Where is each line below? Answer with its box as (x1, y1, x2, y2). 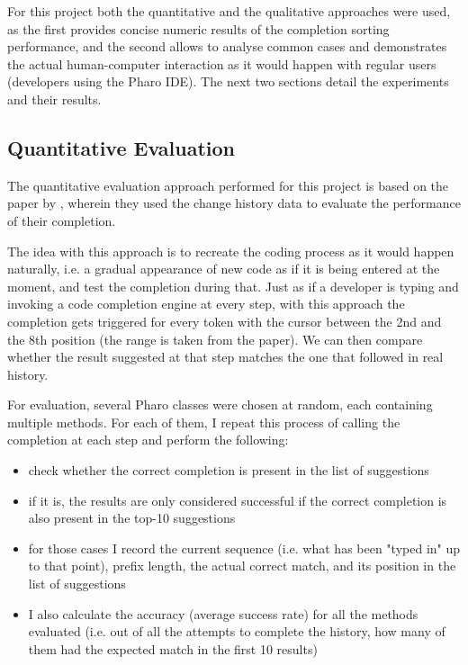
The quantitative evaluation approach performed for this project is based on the (7, 175, 449, 194)
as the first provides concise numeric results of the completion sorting (7, 19, 390, 38)
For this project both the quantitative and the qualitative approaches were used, (7, 2, 451, 20)
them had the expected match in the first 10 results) (28, 639, 318, 658)
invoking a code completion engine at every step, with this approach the (7, 294, 405, 313)
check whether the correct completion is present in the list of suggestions (28, 461, 429, 480)
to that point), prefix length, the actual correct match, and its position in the (28, 556, 456, 575)
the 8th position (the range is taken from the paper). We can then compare (7, 329, 423, 348)
